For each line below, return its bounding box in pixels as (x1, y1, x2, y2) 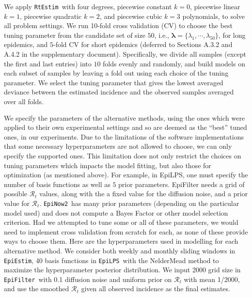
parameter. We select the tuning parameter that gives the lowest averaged (4, 77, 223, 87)
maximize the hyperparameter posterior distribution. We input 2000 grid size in (4, 265, 241, 275)
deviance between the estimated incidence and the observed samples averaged (4, 87, 234, 97)
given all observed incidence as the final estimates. (81, 283, 230, 294)
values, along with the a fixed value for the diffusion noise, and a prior (39, 188, 248, 199)
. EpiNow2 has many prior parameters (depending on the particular (39, 198, 239, 208)
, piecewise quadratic (19, 11, 82, 21)
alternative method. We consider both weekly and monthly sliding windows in (4, 245, 236, 255)
